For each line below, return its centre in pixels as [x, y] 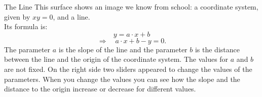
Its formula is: [26, 26]
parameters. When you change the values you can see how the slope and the [122, 79]
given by [17, 16]
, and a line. [71, 16]
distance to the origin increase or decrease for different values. [100, 89]
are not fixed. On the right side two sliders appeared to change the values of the [128, 69]
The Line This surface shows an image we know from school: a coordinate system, [131, 7]
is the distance [217, 49]
